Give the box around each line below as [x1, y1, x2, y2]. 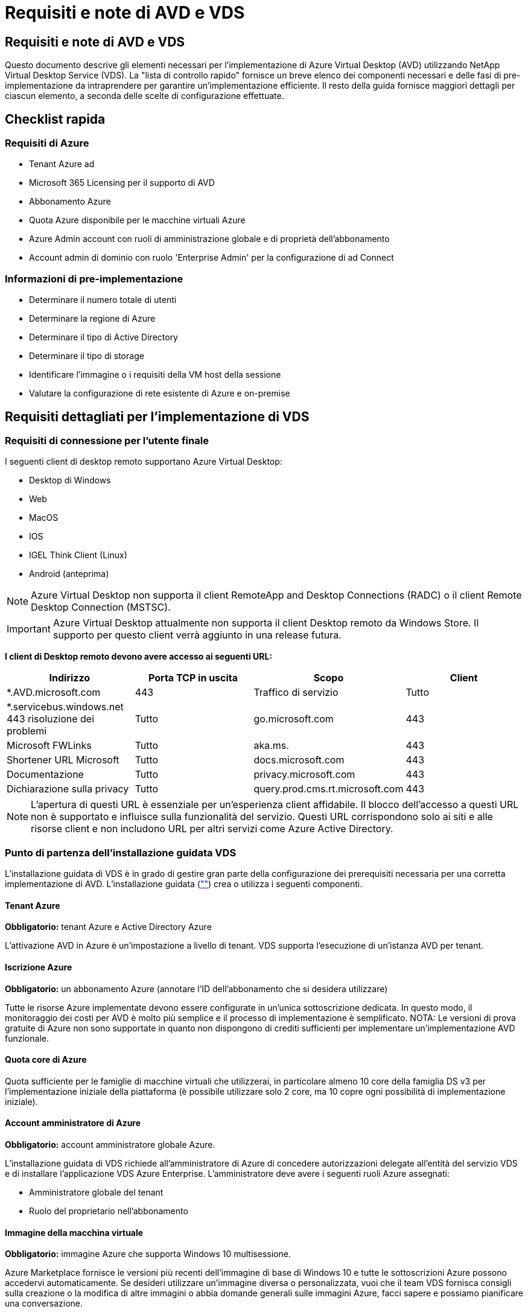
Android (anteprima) [29, 568, 109, 579]
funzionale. [5, 1033, 49, 1043]
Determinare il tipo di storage [29, 351, 144, 361]
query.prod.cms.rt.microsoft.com [253, 783, 404, 795]
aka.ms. [253, 739, 289, 752]
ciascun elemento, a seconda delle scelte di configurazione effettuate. [5, 91, 284, 101]
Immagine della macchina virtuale [5, 1227, 144, 1238]
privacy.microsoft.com [253, 768, 355, 781]
